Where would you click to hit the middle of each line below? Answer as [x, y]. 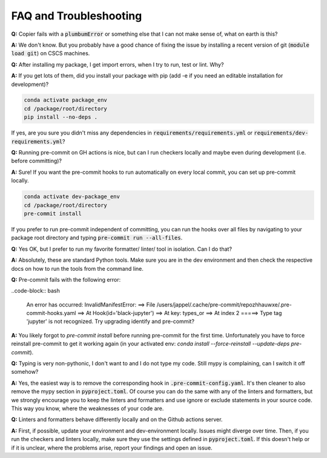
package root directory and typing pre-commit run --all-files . [97, 238]
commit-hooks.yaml [51, 313]
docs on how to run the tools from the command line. [77, 268]
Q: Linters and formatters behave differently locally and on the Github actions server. [117, 420]
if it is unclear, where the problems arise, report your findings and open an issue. [112, 448]
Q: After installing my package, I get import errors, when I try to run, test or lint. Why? [117, 64]
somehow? [25, 372]
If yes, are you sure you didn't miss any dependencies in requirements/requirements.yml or [132, 133]
